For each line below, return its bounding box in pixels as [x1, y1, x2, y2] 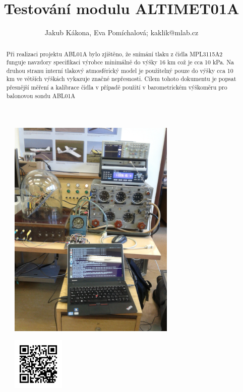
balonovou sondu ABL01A [6, 91, 76, 100]
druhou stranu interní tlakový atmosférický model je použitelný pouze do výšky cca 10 [6, 66, 233, 74]
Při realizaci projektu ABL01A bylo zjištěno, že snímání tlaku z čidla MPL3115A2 [6, 49, 223, 58]
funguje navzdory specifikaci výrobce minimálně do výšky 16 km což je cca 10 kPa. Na [6, 58, 234, 66]
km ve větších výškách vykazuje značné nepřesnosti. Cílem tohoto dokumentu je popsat [6, 74, 236, 83]
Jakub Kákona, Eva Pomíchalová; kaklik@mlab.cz [44, 27, 199, 38]
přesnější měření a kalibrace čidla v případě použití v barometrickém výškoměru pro [6, 83, 227, 92]
